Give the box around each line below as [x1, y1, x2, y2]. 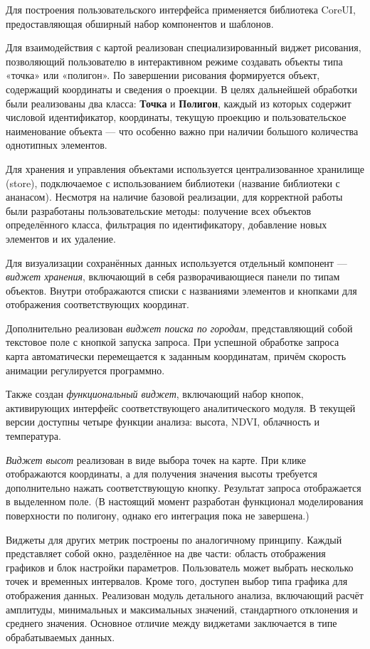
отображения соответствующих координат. [6, 297, 189, 312]
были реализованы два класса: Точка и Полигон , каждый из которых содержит [6, 95, 351, 110]
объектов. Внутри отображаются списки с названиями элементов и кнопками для [6, 283, 357, 297]
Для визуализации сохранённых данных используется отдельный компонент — [6, 255, 347, 270]
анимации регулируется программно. [6, 362, 165, 377]
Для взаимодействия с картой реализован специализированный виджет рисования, [6, 40, 361, 55]
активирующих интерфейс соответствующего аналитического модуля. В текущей [6, 400, 356, 415]
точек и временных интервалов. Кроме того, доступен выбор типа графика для [6, 574, 348, 589]
